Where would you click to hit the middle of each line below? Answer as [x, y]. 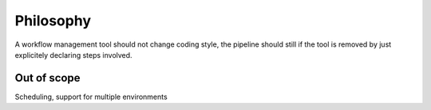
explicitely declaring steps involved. [73, 55]
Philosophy [53, 21]
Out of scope [47, 78]
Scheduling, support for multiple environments [91, 97]
